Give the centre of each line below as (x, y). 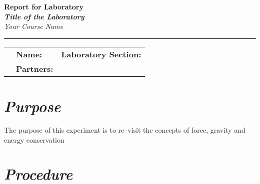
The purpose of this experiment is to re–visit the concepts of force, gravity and (125, 129)
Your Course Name (34, 26)
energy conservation (34, 139)
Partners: (35, 68)
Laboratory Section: (101, 54)
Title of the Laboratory (44, 16)
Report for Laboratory (44, 6)
